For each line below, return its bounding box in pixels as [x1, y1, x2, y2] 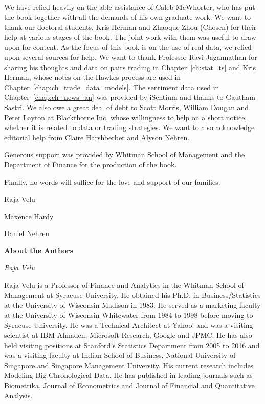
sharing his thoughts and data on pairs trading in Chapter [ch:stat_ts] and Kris [4, 61, 256, 72]
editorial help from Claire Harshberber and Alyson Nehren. [4, 132, 190, 142]
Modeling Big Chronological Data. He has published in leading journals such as [4, 370, 253, 380]
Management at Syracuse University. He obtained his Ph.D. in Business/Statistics [4, 289, 261, 300]
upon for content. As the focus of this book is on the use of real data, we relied [4, 41, 252, 52]
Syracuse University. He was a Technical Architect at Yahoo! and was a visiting [4, 320, 253, 330]
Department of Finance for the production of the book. [4, 159, 177, 169]
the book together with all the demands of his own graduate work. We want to [4, 11, 251, 22]
